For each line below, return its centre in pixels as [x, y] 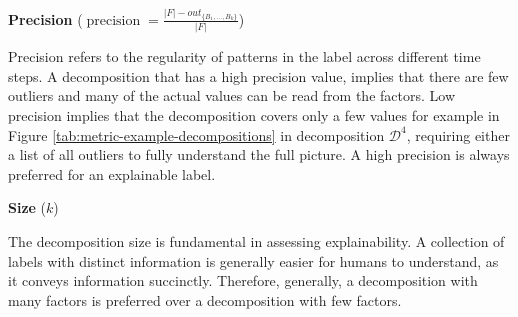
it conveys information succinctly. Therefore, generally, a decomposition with [243, 280]
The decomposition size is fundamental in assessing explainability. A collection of [256, 240]
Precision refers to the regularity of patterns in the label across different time [244, 56]
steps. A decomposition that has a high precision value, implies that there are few [258, 75]
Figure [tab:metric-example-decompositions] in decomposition [196, 134]
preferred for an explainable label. [112, 173]
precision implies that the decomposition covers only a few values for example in [254, 114]
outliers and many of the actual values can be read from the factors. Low [232, 95]
